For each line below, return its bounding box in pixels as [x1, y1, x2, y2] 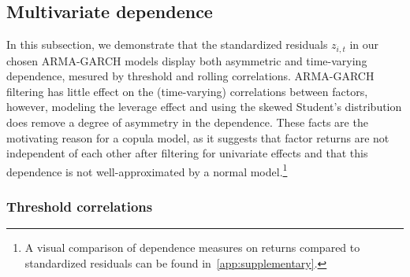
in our [349, 36, 378, 53]
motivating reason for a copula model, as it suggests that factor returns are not [6, 129, 389, 146]
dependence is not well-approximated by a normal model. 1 [6, 161, 288, 179]
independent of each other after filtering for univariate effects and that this [6, 145, 368, 161]
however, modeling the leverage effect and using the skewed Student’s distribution [6, 98, 402, 115]
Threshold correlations [6, 196, 153, 216]
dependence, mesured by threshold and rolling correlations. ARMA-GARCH [6, 68, 375, 84]
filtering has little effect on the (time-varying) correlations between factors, [6, 83, 368, 99]
